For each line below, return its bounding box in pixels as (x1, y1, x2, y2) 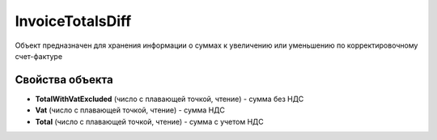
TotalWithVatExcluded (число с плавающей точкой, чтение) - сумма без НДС (35, 94, 304, 104)
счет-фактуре (15, 51, 63, 61)
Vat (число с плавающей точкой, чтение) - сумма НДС (35, 105, 226, 115)
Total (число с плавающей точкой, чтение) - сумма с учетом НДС (35, 117, 264, 126)
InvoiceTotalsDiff (15, 12, 132, 30)
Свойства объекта (15, 73, 113, 87)
